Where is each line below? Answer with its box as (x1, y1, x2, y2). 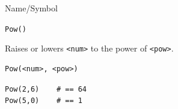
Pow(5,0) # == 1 (5, 96, 82, 105)
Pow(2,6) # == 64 (5, 84, 87, 93)
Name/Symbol (5, 2, 58, 14)
